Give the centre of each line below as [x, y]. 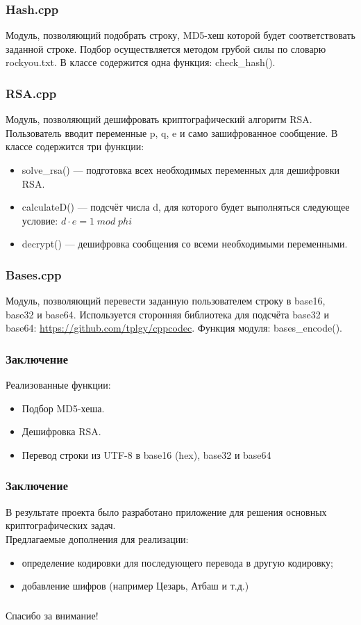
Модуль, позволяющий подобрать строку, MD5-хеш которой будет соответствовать [180, 35]
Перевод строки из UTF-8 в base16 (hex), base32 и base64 [146, 454]
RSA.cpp [31, 93]
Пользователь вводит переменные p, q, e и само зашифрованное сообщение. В [172, 132]
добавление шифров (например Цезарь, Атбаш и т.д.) [135, 586]
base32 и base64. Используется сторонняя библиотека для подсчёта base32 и [167, 314]
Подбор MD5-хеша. [63, 408]
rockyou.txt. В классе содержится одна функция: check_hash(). [141, 62]
